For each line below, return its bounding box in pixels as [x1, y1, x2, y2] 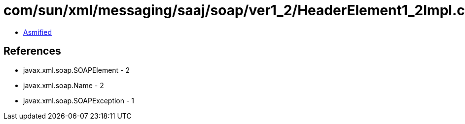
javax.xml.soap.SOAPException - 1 [23, 96, 135, 105]
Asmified [23, 28, 52, 36]
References [3, 45, 61, 58]
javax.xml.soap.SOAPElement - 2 [23, 65, 130, 74]
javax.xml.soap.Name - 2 [23, 81, 104, 90]
